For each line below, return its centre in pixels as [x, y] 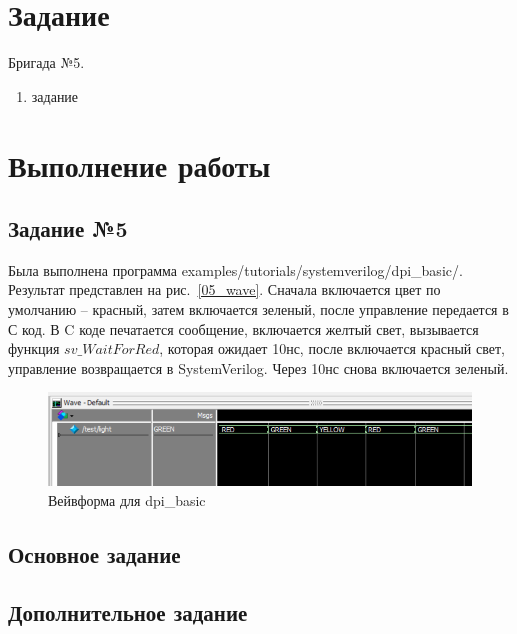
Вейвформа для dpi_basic [127, 499]
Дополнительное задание [128, 612]
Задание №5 [68, 228]
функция [34, 348]
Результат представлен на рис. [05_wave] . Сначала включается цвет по [224, 289]
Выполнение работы [139, 164]
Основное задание [94, 553]
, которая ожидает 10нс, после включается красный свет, [332, 348]
